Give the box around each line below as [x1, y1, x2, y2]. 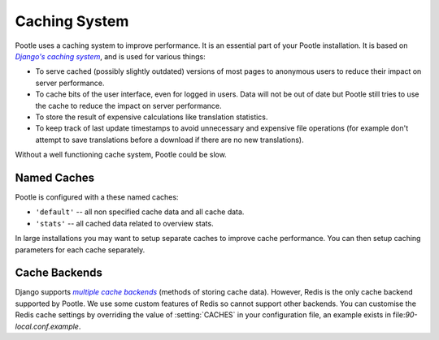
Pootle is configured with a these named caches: [15, 192, 179, 202]
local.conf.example [15, 321, 79, 331]
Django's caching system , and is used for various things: [15, 51, 206, 61]
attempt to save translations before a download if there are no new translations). [35, 135, 304, 144]
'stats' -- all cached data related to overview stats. [35, 218, 215, 228]
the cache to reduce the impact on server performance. [35, 101, 223, 110]
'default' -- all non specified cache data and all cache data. [35, 207, 245, 217]
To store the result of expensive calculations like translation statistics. [35, 112, 268, 122]
